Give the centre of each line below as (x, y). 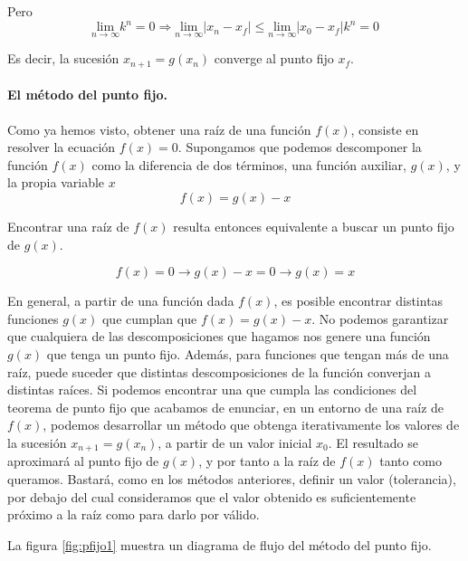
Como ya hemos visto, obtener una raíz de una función (159, 129)
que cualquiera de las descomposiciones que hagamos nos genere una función (219, 336)
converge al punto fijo (274, 58)
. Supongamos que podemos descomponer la (300, 147)
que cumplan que (149, 318)
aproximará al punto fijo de (83, 461)
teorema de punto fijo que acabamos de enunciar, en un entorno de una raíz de (226, 407)
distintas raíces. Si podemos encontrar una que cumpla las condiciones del (212, 390)
